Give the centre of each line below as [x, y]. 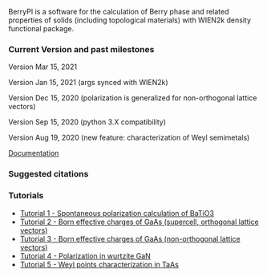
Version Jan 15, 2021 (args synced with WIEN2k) [88, 83]
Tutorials [26, 196]
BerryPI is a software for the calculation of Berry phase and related [119, 12]
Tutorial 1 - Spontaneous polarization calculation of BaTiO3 [117, 213]
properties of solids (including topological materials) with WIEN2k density [129, 20]
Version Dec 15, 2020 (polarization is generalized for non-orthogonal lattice [133, 98]
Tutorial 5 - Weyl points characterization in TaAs [99, 264]
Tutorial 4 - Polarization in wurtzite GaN [85, 255]
